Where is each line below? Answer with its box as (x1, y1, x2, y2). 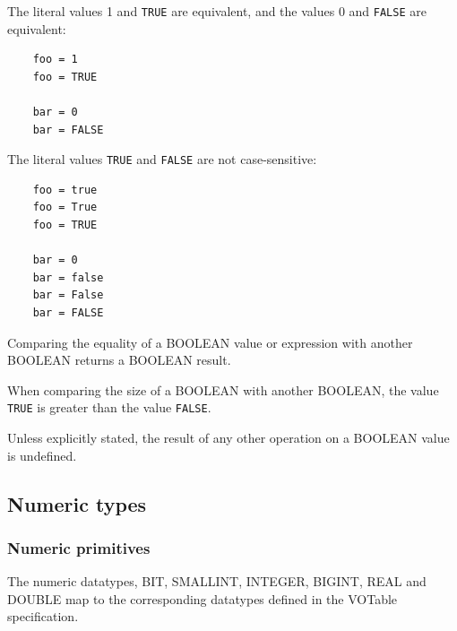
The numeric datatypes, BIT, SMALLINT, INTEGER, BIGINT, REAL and (7, 572, 427, 591)
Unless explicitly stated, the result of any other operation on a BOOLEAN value (7, 428, 450, 447)
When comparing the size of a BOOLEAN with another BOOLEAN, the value (7, 380, 439, 399)
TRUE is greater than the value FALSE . (7, 398, 211, 417)
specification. (7, 607, 79, 626)
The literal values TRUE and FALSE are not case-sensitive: (7, 150, 317, 169)
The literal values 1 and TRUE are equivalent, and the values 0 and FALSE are (7, 2, 427, 20)
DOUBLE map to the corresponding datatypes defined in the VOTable (7, 589, 398, 608)
